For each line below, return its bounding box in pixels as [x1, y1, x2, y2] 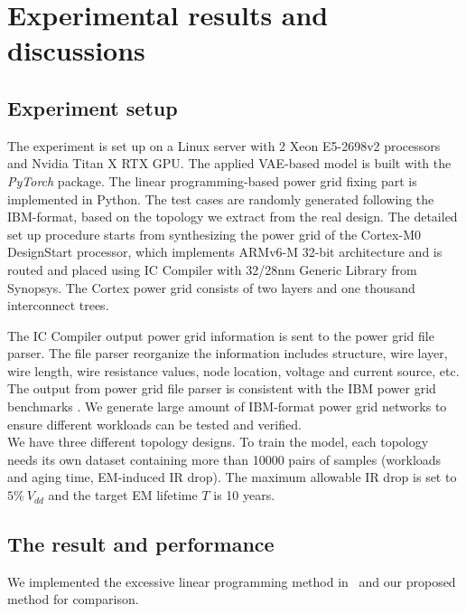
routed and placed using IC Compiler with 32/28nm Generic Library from [7, 260, 417, 279]
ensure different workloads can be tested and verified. [7, 414, 302, 433]
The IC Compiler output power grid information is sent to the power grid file [7, 326, 434, 345]
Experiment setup [7, 93, 178, 121]
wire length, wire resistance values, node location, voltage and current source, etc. [7, 361, 460, 380]
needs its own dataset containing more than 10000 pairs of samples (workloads [7, 449, 442, 468]
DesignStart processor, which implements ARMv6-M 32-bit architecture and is [7, 242, 443, 261]
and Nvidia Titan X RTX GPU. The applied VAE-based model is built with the [7, 154, 452, 173]
